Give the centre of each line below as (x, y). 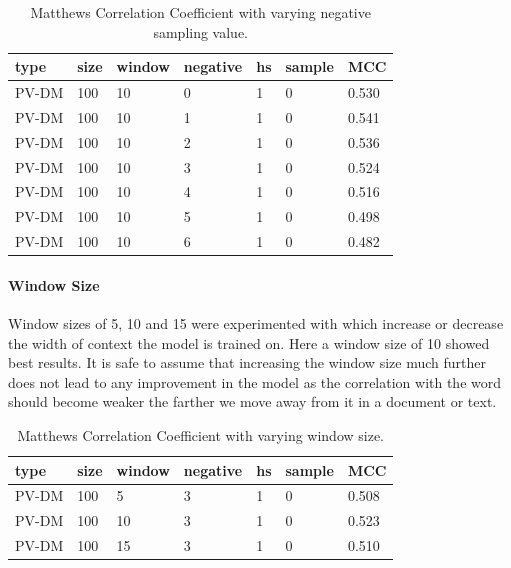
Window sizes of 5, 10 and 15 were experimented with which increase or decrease (256, 322)
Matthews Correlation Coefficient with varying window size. (201, 434)
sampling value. (201, 31)
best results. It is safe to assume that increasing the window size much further (247, 362)
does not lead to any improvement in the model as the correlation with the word (255, 381)
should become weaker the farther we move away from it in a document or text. (252, 401)
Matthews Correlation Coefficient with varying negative (200, 12)
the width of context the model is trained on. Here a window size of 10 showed (249, 342)
